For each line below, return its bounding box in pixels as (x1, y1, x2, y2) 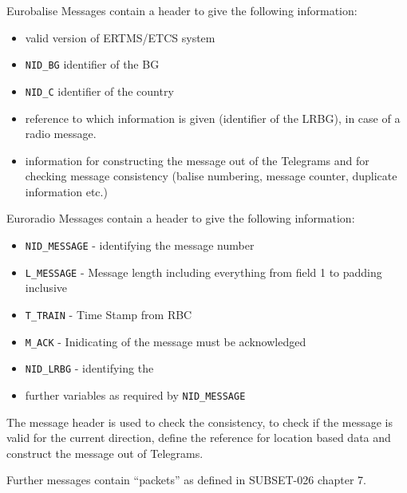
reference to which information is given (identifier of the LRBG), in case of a (25, 109, 401, 126)
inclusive (25, 279, 67, 296)
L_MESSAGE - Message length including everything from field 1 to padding (25, 263, 382, 280)
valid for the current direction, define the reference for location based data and (6, 429, 391, 446)
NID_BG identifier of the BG (25, 56, 160, 73)
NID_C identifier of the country (25, 82, 174, 99)
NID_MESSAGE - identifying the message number (25, 237, 255, 254)
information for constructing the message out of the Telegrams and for (25, 152, 369, 168)
